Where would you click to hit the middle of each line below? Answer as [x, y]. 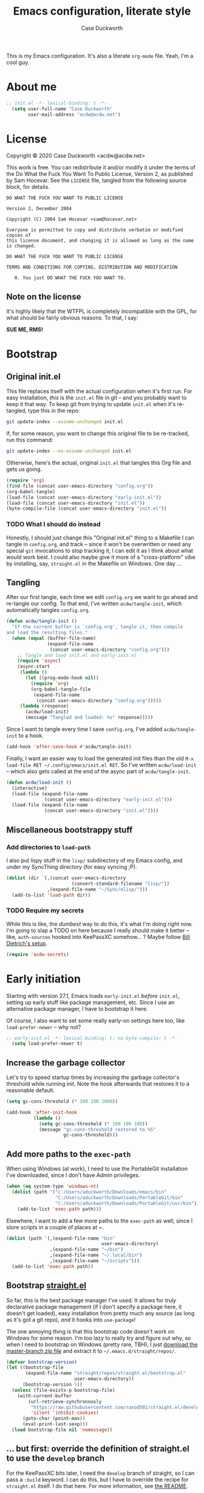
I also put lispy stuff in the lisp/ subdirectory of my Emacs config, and [94, 860]
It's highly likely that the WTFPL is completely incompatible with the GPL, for [102, 311]
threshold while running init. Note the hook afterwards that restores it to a [98, 1084]
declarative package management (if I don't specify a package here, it [94, 1307]
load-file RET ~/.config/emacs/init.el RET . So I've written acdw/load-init [101, 765]
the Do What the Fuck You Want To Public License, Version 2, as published [100, 174]
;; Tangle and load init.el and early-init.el [77, 655]
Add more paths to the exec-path [69, 1154]
